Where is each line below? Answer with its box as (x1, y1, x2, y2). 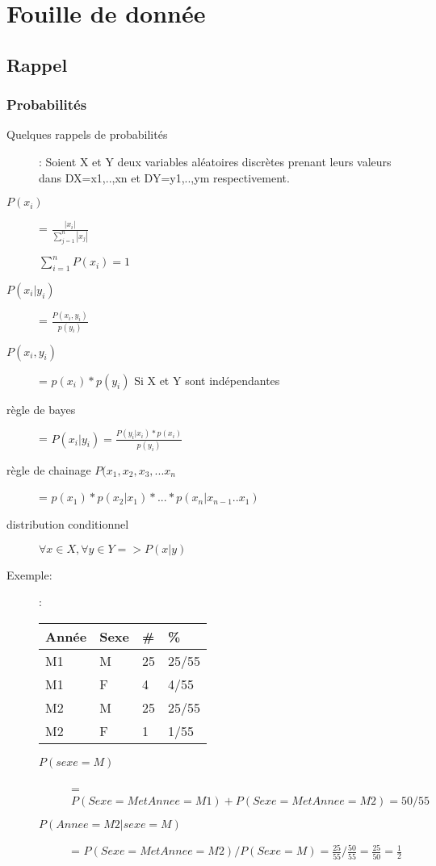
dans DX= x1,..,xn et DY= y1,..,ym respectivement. (39, 169, 290, 186)
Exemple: (6, 566, 52, 583)
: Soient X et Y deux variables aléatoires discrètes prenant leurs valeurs (39, 153, 392, 169)
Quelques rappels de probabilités (6, 126, 168, 143)
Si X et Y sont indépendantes (134, 371, 280, 388)
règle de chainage (6, 461, 91, 478)
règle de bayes (6, 400, 76, 417)
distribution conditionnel (6, 516, 129, 532)
